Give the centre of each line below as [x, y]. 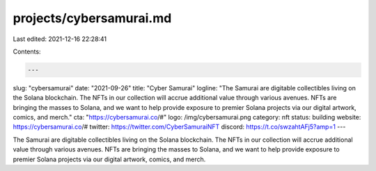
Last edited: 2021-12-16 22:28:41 [60, 39]
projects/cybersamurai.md [92, 18]
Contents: [27, 51]
